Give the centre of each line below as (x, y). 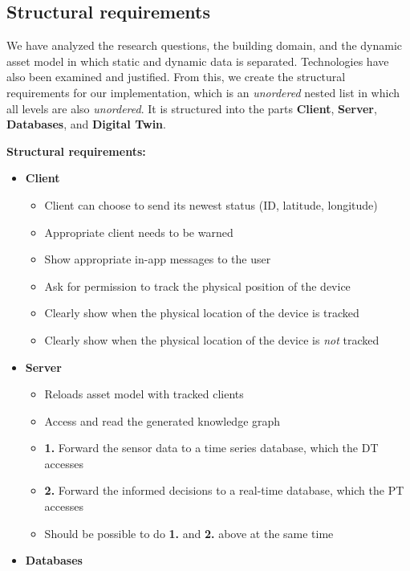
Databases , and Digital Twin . (86, 124)
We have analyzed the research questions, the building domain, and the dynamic (205, 45)
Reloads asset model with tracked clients (144, 394)
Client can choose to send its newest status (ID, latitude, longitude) (211, 204)
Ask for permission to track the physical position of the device (197, 285)
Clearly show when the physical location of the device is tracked (202, 313)
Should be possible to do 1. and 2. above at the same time (189, 533)
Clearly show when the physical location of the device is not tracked (212, 339)
